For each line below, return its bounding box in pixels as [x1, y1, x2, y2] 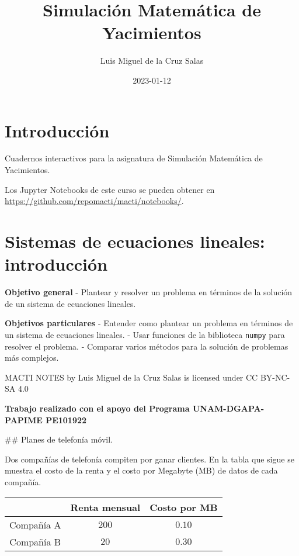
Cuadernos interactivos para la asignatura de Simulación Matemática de [5, 152, 263, 164]
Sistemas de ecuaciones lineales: [5, 229, 265, 253]
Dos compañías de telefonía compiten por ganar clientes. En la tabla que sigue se [5, 453, 294, 465]
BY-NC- [260, 371, 290, 383]
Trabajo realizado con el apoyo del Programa [5, 402, 190, 414]
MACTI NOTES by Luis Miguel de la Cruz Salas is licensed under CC [5, 371, 258, 383]
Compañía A [9, 517, 61, 531]
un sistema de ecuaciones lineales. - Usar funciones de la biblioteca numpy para [5, 328, 285, 340]
